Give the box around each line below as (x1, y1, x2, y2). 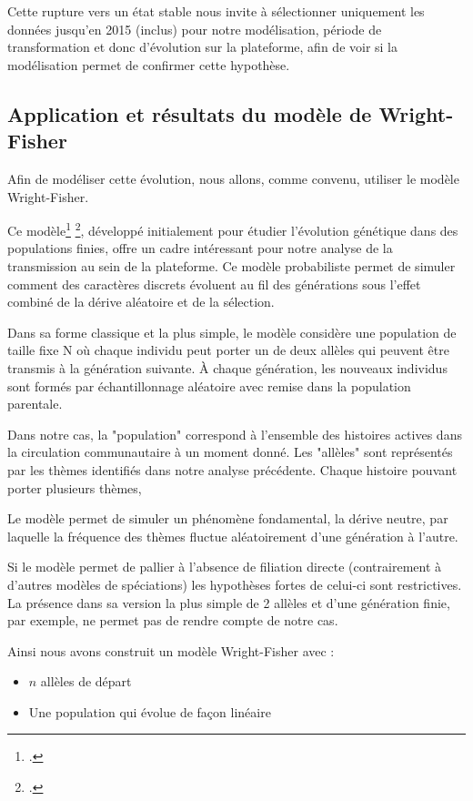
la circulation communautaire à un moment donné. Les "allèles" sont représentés (7, 442, 453, 461)
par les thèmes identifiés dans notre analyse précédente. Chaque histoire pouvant (7, 460, 458, 479)
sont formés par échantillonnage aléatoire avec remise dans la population (7, 376, 411, 395)
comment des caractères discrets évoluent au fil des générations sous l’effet (7, 274, 421, 293)
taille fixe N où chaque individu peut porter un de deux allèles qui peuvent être (7, 340, 449, 360)
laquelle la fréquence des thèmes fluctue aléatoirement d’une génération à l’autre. (7, 526, 458, 545)
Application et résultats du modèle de (7, 99, 372, 127)
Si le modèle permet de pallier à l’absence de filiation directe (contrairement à (7, 557, 442, 576)
